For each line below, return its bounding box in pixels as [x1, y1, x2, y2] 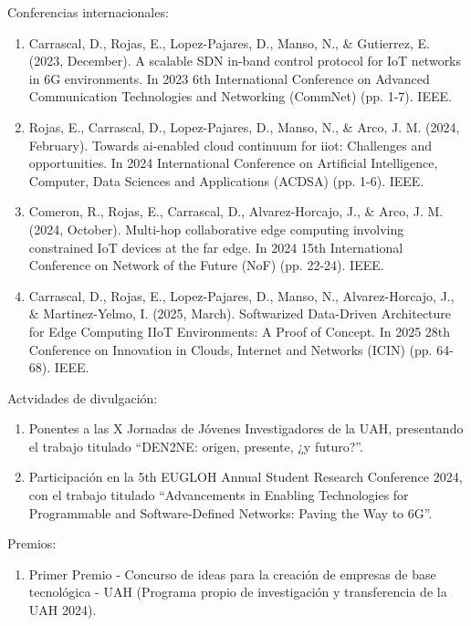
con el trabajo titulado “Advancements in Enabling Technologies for [28, 485, 409, 505]
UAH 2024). [28, 600, 97, 620]
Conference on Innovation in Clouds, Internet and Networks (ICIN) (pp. [28, 339, 433, 359]
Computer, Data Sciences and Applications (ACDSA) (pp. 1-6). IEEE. [28, 171, 424, 190]
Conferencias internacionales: [7, 3, 169, 21]
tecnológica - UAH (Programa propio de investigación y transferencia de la [28, 582, 447, 601]
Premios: [7, 534, 57, 553]
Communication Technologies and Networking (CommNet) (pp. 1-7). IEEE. [28, 87, 452, 106]
